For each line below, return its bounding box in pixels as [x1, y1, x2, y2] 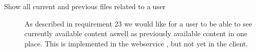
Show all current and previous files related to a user [4, 1, 166, 11]
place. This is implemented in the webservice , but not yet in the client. [24, 38, 248, 48]
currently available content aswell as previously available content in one [24, 28, 248, 39]
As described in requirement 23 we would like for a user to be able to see [24, 18, 252, 29]
